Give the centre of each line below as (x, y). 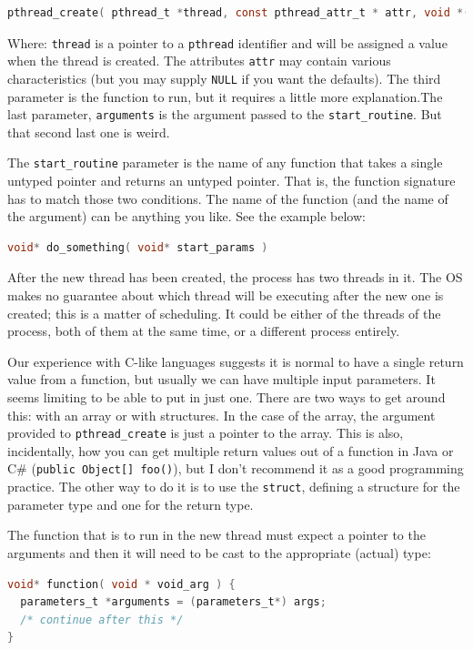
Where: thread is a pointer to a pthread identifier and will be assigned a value (227, 42)
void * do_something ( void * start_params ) (138, 247)
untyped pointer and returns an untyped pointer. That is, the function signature (231, 181)
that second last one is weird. (89, 132)
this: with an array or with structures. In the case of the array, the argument (221, 415)
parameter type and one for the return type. (131, 504)
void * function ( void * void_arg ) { (121, 584)
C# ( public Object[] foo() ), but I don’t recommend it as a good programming (236, 468)
